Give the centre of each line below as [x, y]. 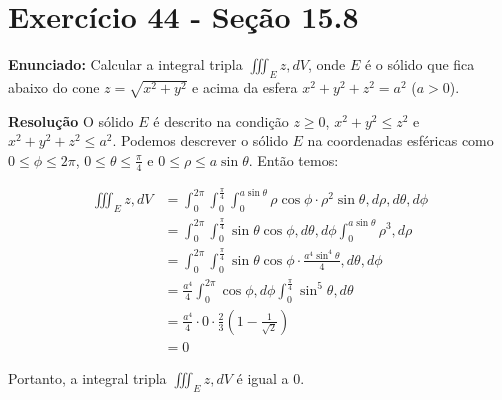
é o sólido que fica [419, 64]
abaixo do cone [54, 86]
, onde [326, 64]
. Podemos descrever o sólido [200, 140]
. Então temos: [293, 159]
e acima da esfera [245, 86]
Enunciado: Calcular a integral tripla [125, 64]
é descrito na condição [221, 120]
